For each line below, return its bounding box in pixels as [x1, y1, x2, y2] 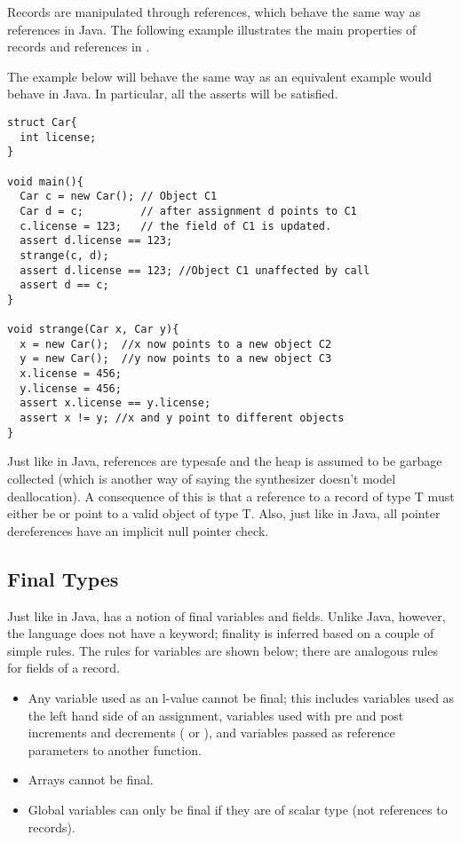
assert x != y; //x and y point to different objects [20, 412, 345, 425]
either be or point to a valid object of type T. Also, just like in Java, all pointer [7, 504, 441, 523]
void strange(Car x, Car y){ [7, 323, 179, 336]
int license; [20, 130, 97, 144]
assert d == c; [20, 279, 109, 292]
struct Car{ [7, 115, 77, 129]
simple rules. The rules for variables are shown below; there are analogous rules [7, 641, 438, 659]
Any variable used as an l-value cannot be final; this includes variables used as [28, 688, 455, 706]
